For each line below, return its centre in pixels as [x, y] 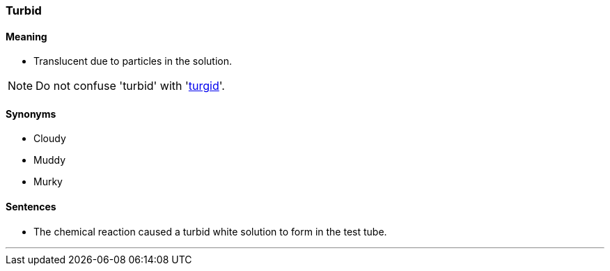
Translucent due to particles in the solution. [133, 61]
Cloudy [50, 139]
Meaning [26, 36]
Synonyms [31, 114]
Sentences [31, 207]
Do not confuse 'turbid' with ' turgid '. [130, 86]
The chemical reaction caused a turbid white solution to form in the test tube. [210, 231]
